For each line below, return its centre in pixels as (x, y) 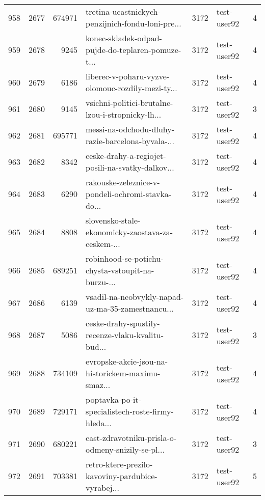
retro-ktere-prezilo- (119, 464)
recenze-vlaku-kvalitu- (125, 335)
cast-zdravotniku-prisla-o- (131, 438)
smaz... (98, 385)
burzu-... (101, 282)
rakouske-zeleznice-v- (123, 182)
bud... (96, 346)
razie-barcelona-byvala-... (130, 141)
